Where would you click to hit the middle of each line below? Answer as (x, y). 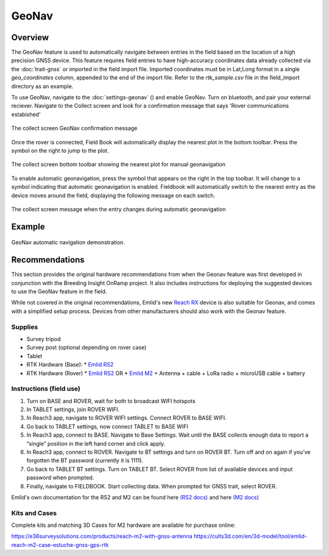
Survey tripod (44, 339)
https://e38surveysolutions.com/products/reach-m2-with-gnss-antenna (102, 537)
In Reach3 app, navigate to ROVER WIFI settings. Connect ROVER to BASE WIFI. (126, 418)
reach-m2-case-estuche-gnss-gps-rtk (60, 544)
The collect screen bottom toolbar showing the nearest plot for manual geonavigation (118, 164)
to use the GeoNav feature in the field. (59, 292)
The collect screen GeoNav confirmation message (74, 128)
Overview (30, 37)
